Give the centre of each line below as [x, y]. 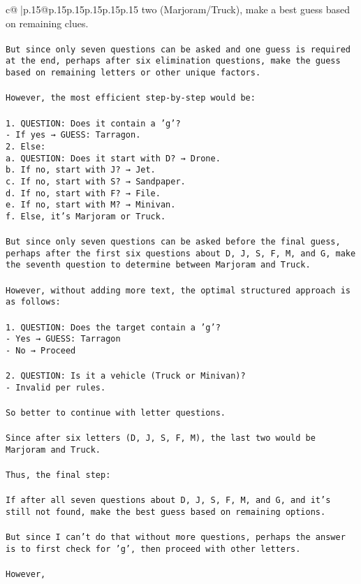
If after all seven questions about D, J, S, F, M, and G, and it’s [168, 501]
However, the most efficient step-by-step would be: [131, 98]
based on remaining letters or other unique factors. [133, 73]
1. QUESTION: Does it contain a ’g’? [93, 123]
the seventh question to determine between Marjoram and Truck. [158, 265]
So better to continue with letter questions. [116, 413]
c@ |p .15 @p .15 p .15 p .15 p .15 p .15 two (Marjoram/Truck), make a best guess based [178, 9]
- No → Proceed [41, 350]
